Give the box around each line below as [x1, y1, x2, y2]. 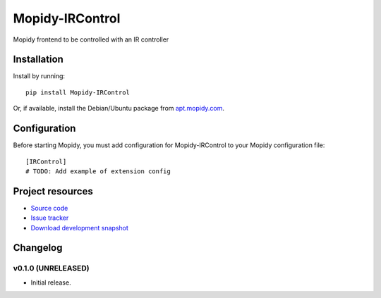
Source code [30, 204, 68, 212]
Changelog [13, 242, 63, 254]
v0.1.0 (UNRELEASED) [13, 263, 90, 273]
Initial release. [30, 278, 71, 287]
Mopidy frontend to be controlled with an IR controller [13, 35, 169, 44]
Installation [13, 54, 64, 66]
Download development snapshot [30, 223, 128, 232]
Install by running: [13, 72, 66, 80]
